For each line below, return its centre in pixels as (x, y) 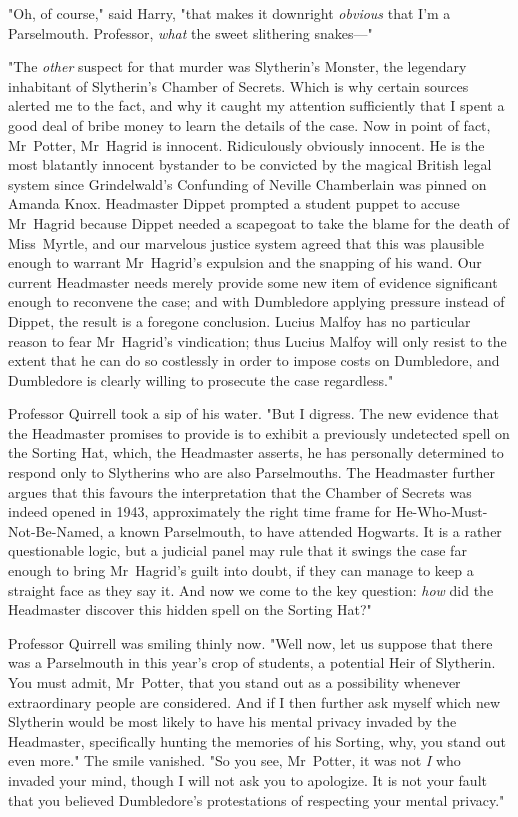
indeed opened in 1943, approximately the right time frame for (200, 511)
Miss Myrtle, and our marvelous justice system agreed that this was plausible (246, 242)
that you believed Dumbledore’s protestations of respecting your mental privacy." (256, 799)
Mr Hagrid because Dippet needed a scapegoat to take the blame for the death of (259, 222)
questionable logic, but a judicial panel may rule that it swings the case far (237, 550)
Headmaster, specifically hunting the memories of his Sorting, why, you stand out (257, 740)
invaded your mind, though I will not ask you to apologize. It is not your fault (247, 779)
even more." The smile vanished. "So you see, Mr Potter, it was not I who (234, 760)
